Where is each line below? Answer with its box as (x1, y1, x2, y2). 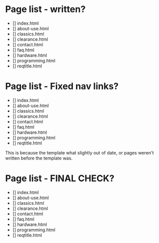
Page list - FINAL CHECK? (5, 173, 115, 184)
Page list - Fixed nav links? (5, 80, 119, 92)
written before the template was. (5, 155, 73, 161)
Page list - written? (5, 4, 86, 15)
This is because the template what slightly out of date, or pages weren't (5, 149, 154, 155)
